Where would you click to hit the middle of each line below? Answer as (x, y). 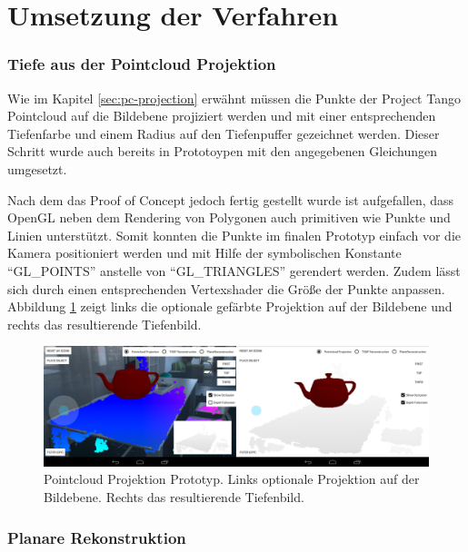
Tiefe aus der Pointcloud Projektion (142, 64)
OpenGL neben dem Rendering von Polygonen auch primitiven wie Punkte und (229, 217)
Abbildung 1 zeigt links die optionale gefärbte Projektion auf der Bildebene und (230, 306)
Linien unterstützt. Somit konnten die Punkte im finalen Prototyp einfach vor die (234, 235)
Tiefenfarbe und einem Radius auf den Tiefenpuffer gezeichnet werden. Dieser (224, 133)
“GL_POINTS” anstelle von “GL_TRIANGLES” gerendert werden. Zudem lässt (234, 270)
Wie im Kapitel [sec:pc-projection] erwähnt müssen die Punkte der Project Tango (234, 98)
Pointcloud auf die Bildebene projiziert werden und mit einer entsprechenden (222, 116)
